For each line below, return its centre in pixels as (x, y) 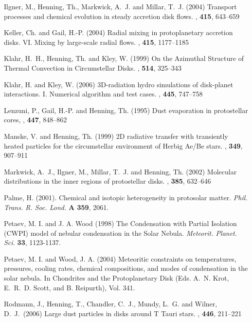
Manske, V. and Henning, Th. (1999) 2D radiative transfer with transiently (116, 136)
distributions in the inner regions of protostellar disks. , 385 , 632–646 (108, 181)
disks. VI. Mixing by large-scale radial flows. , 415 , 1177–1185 (96, 42)
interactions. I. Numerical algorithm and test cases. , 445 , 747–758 (103, 94)
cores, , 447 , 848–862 (36, 120)
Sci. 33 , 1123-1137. (32, 242)
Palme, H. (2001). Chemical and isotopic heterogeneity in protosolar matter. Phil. (126, 197)
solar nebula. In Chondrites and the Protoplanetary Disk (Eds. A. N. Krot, (117, 278)
